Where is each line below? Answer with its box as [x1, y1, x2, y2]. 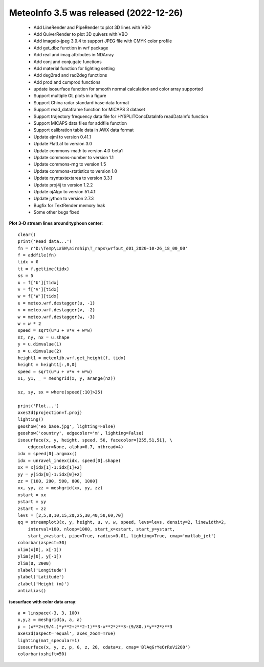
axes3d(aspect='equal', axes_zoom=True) [18, 631, 116, 636]
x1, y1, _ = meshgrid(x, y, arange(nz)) [18, 376, 116, 381]
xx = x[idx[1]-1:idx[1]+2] [18, 465, 83, 470]
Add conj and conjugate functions [33, 59, 102, 65]
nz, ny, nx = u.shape [18, 334, 69, 340]
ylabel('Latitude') [18, 574, 65, 580]
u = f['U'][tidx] [18, 279, 59, 285]
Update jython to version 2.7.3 [33, 196, 94, 202]
